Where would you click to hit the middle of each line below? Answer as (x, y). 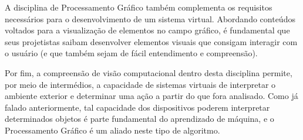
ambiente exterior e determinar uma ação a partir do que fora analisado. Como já (151, 96)
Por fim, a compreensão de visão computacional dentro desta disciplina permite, (149, 72)
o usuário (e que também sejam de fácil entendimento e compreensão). (131, 53)
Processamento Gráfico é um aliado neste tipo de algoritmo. (112, 130)
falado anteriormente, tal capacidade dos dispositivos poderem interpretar (137, 107)
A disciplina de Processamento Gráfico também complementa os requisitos (139, 7)
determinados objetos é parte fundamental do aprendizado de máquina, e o (139, 119)
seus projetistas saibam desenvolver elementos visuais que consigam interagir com (151, 41)
